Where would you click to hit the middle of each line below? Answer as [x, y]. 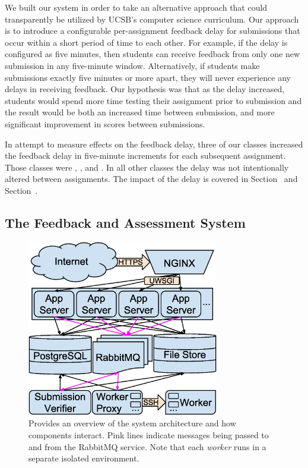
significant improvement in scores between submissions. [105, 123]
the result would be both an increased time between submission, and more [140, 112]
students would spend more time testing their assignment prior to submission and [153, 100]
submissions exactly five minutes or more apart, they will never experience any [148, 77]
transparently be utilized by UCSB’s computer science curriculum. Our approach [152, 19]
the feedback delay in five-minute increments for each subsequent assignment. [145, 156]
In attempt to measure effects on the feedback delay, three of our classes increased [154, 144]
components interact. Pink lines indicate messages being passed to [149, 435]
